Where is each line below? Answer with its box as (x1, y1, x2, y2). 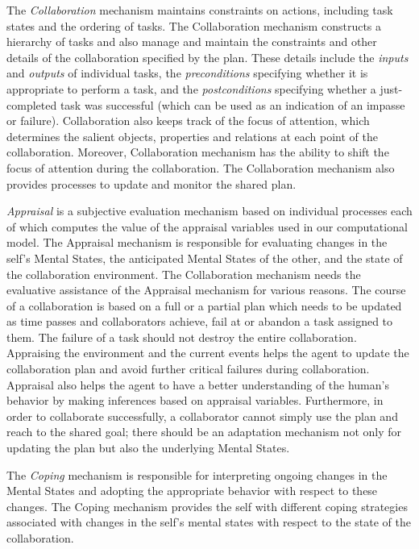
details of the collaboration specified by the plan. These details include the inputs (6, 48, 409, 65)
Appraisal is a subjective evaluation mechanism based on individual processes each (6, 202, 413, 219)
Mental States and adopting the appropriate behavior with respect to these (6, 482, 378, 499)
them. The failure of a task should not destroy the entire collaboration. (6, 328, 357, 345)
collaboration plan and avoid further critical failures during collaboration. (6, 360, 370, 377)
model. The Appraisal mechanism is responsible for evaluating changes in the (6, 234, 388, 251)
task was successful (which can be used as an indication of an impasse (60, 96, 405, 113)
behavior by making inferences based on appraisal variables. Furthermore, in (6, 392, 384, 409)
